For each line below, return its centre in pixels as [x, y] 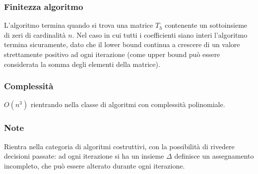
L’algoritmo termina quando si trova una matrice [79, 25]
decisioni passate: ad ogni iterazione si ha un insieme [84, 156]
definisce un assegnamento [214, 156]
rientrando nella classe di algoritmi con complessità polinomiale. [128, 104]
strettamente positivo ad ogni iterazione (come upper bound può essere [112, 54]
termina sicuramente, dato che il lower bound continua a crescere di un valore [122, 44]
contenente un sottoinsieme [206, 25]
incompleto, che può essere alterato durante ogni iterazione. [95, 165]
